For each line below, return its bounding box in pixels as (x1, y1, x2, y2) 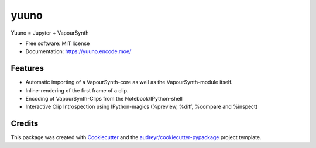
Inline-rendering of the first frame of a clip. (25, 87, 129, 94)
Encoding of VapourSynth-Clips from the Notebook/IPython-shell (25, 95, 183, 102)
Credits (11, 119, 39, 129)
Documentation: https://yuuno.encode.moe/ (25, 48, 132, 55)
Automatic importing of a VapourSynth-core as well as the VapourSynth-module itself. (25, 79, 233, 86)
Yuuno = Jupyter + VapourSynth (11, 29, 89, 36)
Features (11, 63, 44, 73)
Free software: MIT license (25, 40, 90, 47)
